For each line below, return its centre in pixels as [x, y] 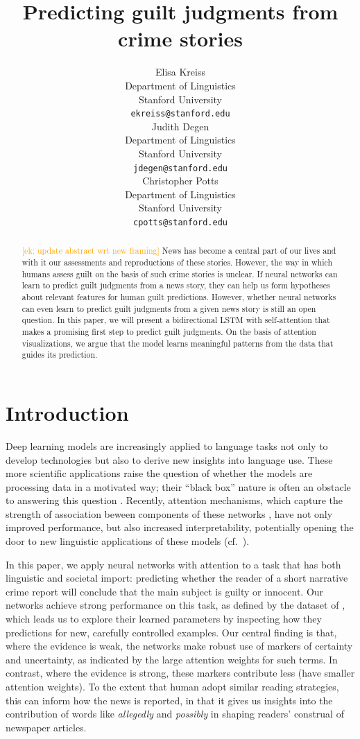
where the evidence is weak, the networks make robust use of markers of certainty [179, 646]
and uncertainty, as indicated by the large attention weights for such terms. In [172, 659]
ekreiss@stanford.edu [180, 114]
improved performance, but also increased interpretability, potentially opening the [180, 527]
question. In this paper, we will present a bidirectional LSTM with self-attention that [176, 320]
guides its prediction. [60, 355]
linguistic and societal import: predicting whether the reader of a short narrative [177, 578]
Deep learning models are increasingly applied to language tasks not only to [167, 445]
